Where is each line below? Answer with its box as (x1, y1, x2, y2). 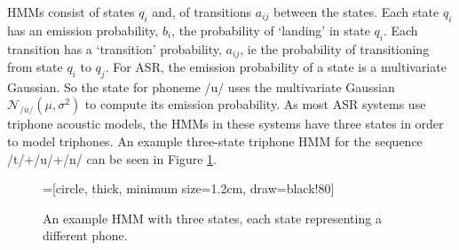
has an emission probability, (7, 20, 159, 39)
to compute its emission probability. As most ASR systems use (84, 95, 426, 113)
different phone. (43, 226, 128, 245)
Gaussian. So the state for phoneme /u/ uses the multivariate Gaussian (7, 77, 395, 96)
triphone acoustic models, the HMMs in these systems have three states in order (7, 114, 444, 133)
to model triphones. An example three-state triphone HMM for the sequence (7, 132, 423, 151)
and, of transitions (152, 3, 252, 20)
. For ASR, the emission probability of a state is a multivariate (105, 58, 447, 76)
